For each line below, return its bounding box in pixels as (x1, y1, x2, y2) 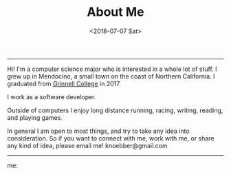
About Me (87, 4, 144, 20)
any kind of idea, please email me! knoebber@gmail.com (7, 141, 168, 150)
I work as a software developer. (7, 92, 96, 101)
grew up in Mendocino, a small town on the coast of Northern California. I (7, 72, 215, 80)
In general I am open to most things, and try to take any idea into (7, 127, 190, 135)
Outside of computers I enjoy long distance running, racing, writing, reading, (7, 106, 223, 114)
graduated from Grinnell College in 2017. (7, 79, 122, 87)
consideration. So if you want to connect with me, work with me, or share (7, 134, 214, 142)
